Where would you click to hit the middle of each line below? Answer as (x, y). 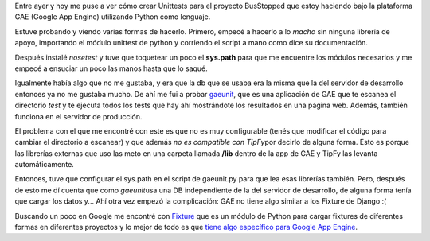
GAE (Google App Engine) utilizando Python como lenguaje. (113, 17)
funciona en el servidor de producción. (78, 116)
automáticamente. (45, 165)
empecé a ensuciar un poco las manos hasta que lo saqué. (111, 68)
